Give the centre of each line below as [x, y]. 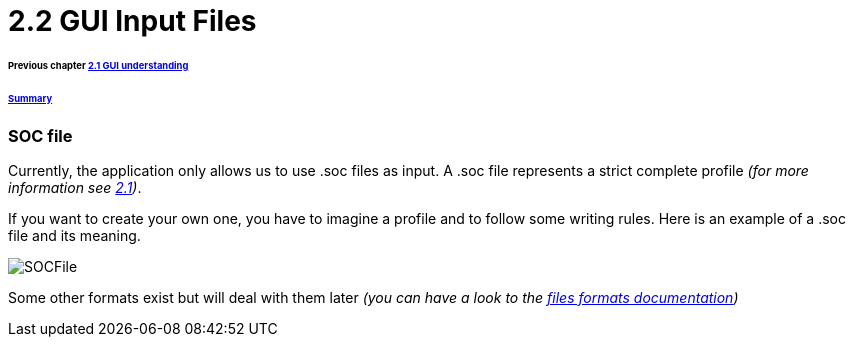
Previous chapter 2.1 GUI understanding [98, 65]
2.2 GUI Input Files [132, 21]
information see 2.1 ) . [75, 187]
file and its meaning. [74, 235]
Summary [30, 98]
